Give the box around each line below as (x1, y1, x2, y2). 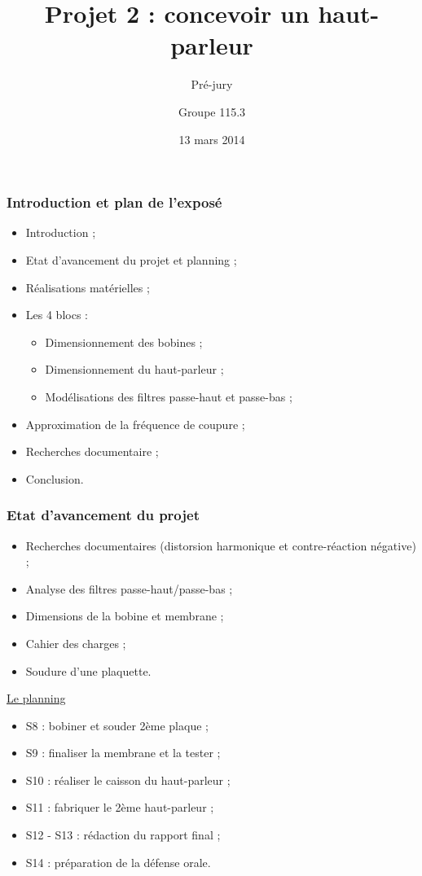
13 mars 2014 (178, 130, 245, 147)
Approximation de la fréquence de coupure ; (25, 415, 245, 432)
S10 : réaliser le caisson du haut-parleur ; (25, 771, 231, 788)
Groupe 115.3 (178, 103, 246, 120)
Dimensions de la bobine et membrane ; (25, 607, 224, 624)
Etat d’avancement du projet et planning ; (25, 251, 237, 268)
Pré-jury (191, 76, 233, 93)
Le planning (7, 690, 66, 707)
